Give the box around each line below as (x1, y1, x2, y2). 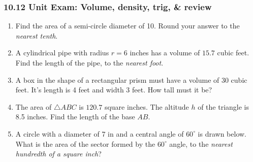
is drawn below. (198, 128, 247, 139)
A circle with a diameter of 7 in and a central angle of (15, 128, 184, 139)
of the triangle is (198, 101, 249, 112)
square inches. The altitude (104, 101, 189, 112)
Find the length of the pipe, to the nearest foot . (15, 57, 164, 68)
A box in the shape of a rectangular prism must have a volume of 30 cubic (15, 74, 247, 85)
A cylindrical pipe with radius (15, 47, 109, 58)
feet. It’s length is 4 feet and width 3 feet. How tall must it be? (15, 84, 212, 95)
